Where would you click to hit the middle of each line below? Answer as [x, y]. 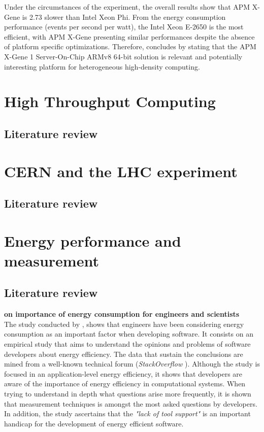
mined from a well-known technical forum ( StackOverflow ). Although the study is [132, 364]
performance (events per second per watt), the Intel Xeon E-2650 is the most [124, 27]
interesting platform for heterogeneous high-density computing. [102, 66]
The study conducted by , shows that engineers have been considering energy [124, 324]
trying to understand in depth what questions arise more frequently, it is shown [128, 393]
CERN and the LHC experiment [121, 171]
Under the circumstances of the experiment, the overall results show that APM [127, 7]
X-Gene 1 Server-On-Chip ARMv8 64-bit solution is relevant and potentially [123, 56]
